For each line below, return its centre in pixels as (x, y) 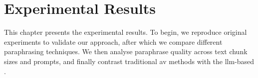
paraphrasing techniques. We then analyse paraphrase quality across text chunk (126, 51)
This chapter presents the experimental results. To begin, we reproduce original (126, 32)
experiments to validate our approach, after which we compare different (113, 41)
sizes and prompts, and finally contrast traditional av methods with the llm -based (129, 61)
